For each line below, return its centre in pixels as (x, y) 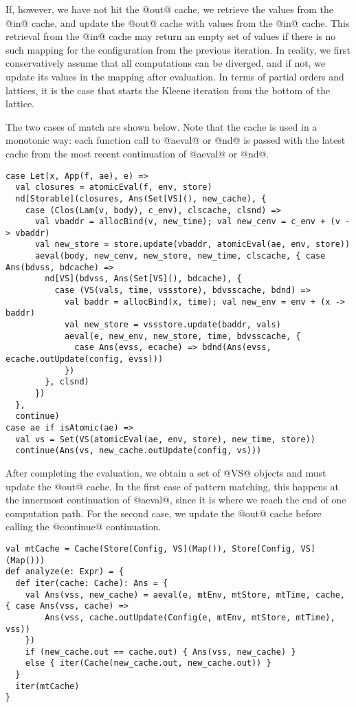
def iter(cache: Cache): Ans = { (92, 583)
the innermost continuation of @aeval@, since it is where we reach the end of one (176, 500)
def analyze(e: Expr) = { (65, 572)
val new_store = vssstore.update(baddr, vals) (173, 325)
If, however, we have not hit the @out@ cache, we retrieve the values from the (169, 9)
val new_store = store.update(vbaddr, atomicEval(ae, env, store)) (192, 244)
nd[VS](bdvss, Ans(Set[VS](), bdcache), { (143, 279)
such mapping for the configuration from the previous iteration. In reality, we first (178, 49)
